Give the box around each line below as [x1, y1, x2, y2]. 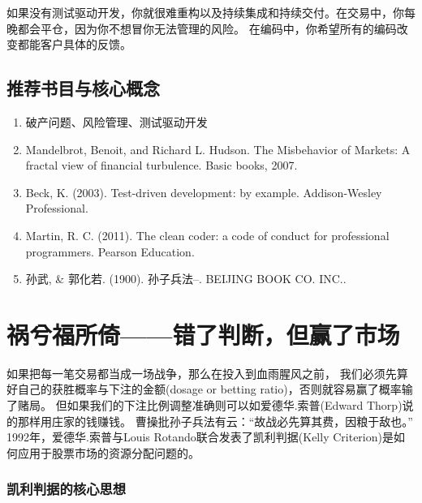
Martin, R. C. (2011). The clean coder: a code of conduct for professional [25, 226, 390, 243]
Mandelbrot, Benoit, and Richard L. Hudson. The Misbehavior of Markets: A [25, 140, 411, 157]
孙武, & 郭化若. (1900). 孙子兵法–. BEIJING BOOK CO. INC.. [25, 270, 347, 287]
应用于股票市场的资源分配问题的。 [17, 444, 200, 461]
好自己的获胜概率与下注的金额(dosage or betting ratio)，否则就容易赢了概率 [6, 380, 402, 398]
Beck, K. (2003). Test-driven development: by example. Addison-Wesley [25, 183, 382, 200]
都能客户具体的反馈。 [17, 36, 131, 53]
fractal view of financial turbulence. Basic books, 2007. [25, 157, 298, 174]
